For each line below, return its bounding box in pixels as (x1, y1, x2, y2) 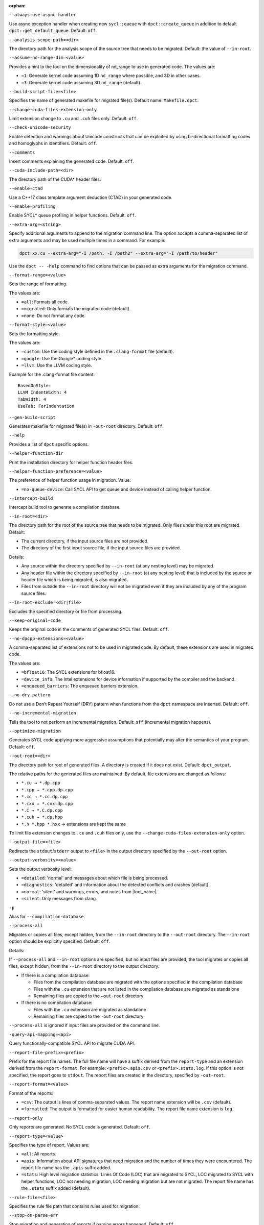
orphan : (9, 3, 26, 8)
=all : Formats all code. (21, 299, 69, 305)
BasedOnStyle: (18, 383, 51, 388)
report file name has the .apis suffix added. (21, 1165, 111, 1171)
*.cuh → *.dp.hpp (21, 814, 63, 820)
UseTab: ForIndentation (18, 403, 75, 409)
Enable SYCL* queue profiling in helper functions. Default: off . (9, 212, 136, 218)
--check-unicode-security (9, 125, 71, 130)
